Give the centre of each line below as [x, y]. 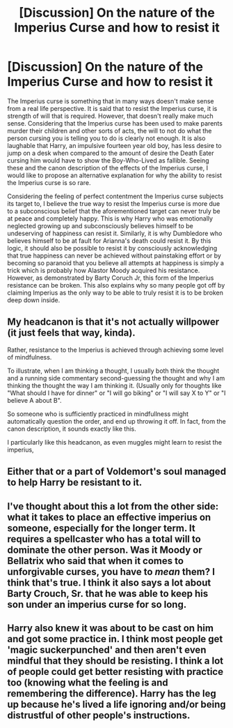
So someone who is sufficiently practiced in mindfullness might [98, 414]
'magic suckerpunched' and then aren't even [107, 649]
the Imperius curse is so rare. [49, 182]
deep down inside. [34, 300]
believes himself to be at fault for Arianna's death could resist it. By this [109, 240]
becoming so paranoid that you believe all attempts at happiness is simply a [116, 262]
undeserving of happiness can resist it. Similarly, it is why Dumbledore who [115, 233]
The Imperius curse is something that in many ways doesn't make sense [111, 101]
